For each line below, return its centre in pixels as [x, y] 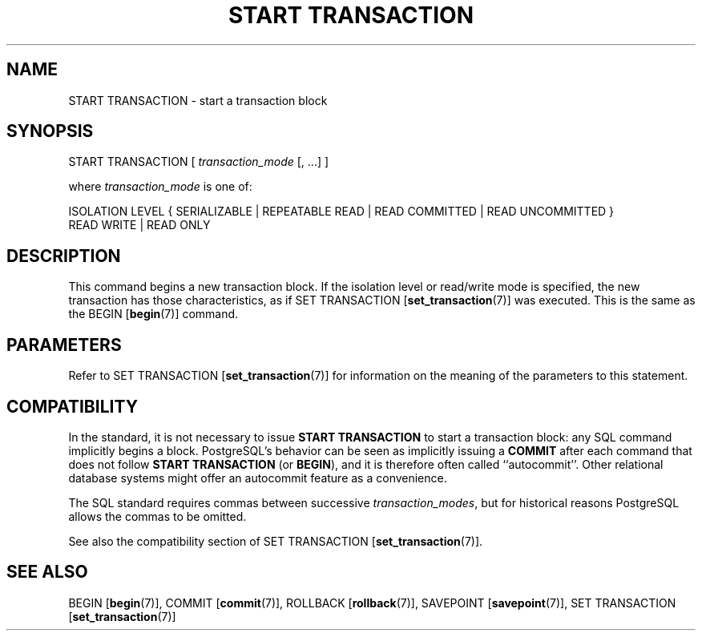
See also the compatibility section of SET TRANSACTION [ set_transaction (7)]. [276, 541]
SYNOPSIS [50, 131]
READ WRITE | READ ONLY [139, 225]
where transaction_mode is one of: [160, 187]
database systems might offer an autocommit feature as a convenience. [258, 478]
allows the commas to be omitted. [157, 516]
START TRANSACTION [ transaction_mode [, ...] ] [199, 162]
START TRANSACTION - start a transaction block [198, 100]
